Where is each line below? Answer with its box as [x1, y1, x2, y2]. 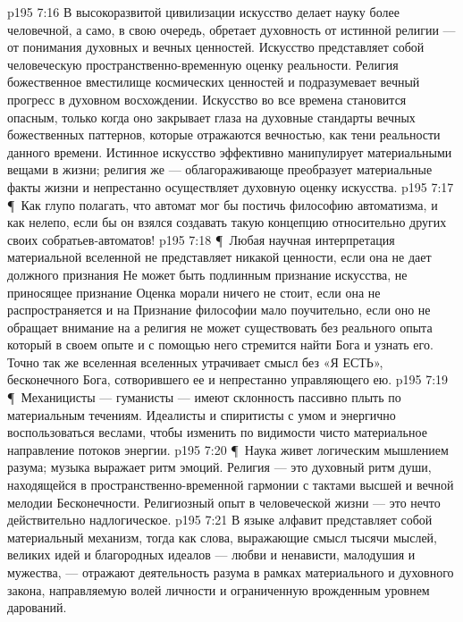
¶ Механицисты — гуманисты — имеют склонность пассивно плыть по [7, 388, 401, 407]
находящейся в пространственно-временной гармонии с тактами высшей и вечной [7, 475, 454, 494]
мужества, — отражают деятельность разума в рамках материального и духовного [7, 563, 454, 581]
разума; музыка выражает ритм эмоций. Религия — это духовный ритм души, [7, 458, 432, 476]
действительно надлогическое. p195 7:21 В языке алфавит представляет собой [7, 510, 433, 529]
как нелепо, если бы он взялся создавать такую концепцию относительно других [7, 213, 447, 231]
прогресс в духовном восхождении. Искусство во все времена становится [7, 89, 407, 108]
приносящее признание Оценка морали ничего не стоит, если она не [7, 282, 381, 301]
